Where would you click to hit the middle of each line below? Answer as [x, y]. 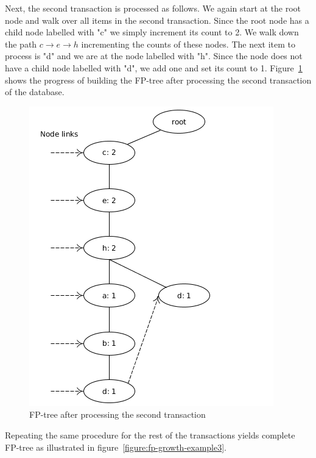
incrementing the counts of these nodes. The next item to [188, 44]
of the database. [35, 92]
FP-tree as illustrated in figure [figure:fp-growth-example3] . [116, 447]
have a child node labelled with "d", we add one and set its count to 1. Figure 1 [154, 67]
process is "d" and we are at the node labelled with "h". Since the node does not [154, 56]
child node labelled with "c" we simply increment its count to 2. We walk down [152, 32]
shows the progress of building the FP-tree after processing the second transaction [158, 80]
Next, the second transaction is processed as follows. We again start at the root [153, 8]
